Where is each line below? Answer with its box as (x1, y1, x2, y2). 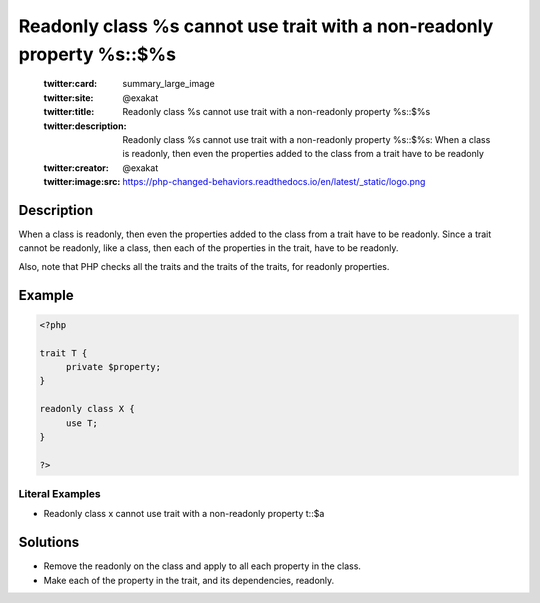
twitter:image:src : (43, 176, 121, 188)
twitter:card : (43, 78, 98, 90)
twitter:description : (43, 120, 127, 132)
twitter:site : (43, 91, 94, 104)
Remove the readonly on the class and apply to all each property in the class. (43, 560, 362, 572)
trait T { (39, 347, 88, 359)
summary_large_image (122, 78, 215, 90)
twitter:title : (43, 106, 95, 118)
